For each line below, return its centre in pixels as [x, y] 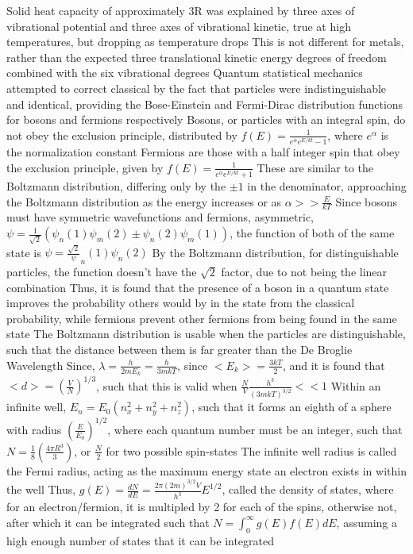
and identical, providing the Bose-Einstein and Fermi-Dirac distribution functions [205, 104]
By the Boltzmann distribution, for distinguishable [275, 252]
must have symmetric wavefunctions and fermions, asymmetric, [160, 217]
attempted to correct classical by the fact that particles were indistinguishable [197, 88]
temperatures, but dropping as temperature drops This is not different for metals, [205, 42]
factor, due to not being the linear [304, 272]
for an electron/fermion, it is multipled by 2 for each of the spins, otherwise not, [202, 507]
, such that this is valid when [167, 385]
